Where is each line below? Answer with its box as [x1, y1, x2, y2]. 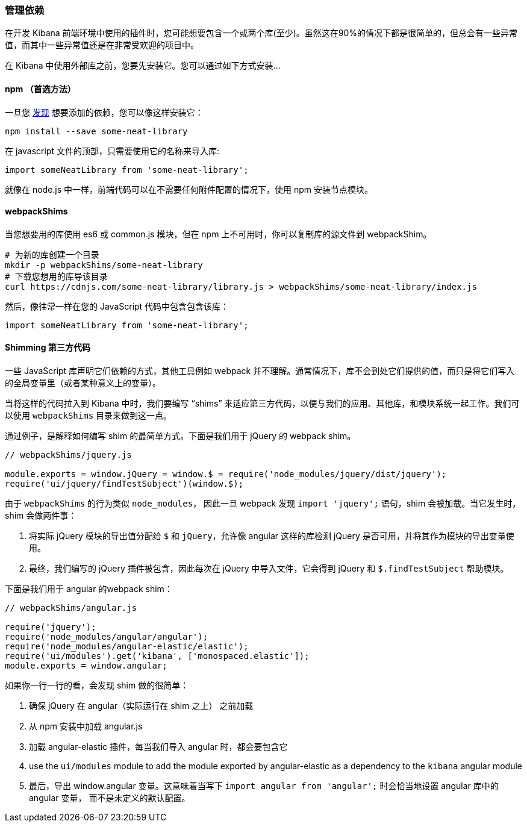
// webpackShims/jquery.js [5, 450, 132, 460]
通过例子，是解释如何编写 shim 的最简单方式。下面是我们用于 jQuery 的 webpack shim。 [5, 431, 356, 442]
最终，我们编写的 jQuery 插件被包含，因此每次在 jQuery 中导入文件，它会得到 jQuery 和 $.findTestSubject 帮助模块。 [29, 563, 509, 574]
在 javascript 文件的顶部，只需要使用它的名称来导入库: [5, 145, 219, 156]
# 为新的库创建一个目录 [5, 249, 99, 260]
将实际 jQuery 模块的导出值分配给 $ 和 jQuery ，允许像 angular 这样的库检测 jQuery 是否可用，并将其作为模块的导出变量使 [29, 531, 514, 541]
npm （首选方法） [5, 83, 76, 94]
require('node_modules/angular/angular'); [5, 632, 208, 642]
